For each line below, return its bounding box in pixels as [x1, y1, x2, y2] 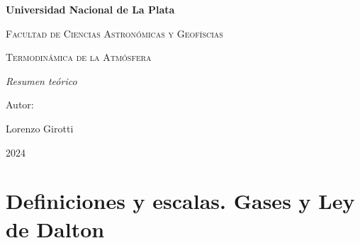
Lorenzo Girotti [6, 120, 74, 135]
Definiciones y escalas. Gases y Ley [6, 186, 355, 215]
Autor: [6, 97, 34, 112]
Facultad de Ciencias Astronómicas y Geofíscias [6, 26, 223, 40]
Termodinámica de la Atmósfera [6, 50, 152, 64]
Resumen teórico [6, 73, 77, 88]
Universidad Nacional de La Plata [6, 2, 175, 16]
